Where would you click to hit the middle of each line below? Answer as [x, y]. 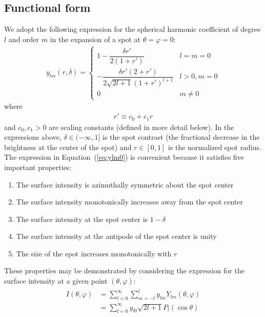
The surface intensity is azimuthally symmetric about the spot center [125, 184]
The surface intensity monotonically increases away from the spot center [130, 202]
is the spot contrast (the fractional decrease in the [181, 137]
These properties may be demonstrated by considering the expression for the [124, 271]
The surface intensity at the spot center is [82, 219]
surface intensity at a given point [56, 281]
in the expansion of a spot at [95, 39]
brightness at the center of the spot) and [68, 147]
